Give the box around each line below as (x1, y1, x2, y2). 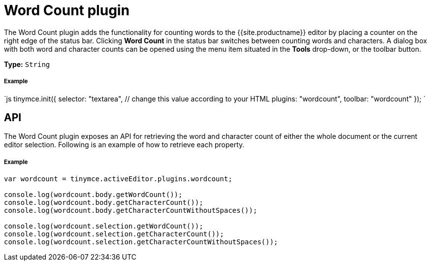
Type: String (4, 60, 50, 68)
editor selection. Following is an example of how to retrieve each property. (4, 140, 245, 149)
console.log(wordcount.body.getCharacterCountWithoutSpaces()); (4, 206, 258, 215)
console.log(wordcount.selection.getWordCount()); (4, 222, 203, 231)
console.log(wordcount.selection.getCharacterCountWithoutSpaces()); (4, 238, 278, 246)
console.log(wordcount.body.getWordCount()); (4, 191, 183, 199)
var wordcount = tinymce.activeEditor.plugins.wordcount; (4, 175, 232, 183)
